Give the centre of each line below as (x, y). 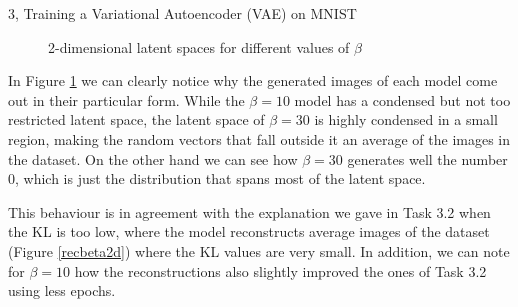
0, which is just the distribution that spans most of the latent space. (217, 178)
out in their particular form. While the (126, 99)
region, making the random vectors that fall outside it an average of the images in (259, 138)
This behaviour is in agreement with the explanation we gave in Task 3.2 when (249, 211)
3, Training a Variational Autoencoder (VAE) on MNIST (182, 13)
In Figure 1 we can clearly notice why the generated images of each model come (253, 80)
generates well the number (427, 158)
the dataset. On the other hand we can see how (153, 158)
